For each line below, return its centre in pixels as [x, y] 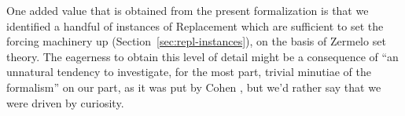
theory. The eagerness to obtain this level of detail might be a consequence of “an [202, 56]
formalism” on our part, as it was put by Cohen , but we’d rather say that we [194, 87]
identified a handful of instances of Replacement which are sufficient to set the [195, 25]
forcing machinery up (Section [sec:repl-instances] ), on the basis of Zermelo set [196, 41]
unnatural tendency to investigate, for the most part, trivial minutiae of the [189, 72]
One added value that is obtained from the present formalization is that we [188, 10]
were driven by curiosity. [65, 102]
